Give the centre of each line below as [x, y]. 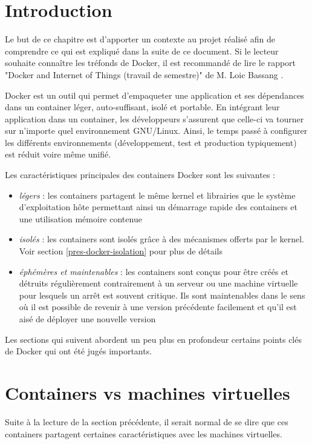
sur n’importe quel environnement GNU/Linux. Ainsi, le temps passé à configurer [156, 131]
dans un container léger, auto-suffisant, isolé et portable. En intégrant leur [142, 107]
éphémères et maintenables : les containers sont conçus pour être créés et [154, 271]
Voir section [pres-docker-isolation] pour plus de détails [121, 251]
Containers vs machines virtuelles [148, 392]
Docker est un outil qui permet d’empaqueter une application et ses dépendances [154, 95]
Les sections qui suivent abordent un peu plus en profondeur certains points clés [153, 339]
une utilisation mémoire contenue [80, 218]
